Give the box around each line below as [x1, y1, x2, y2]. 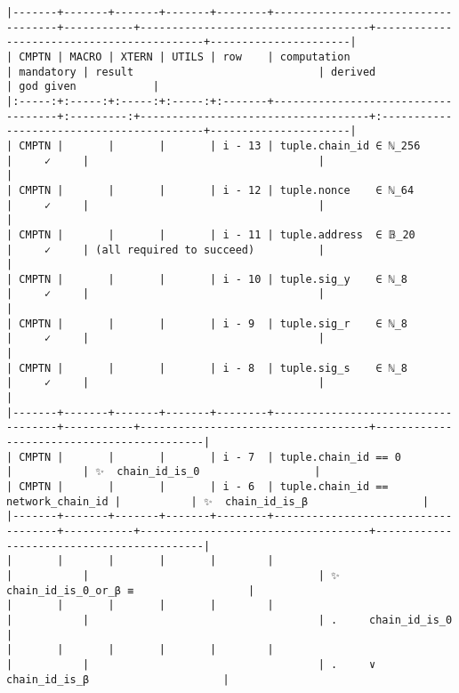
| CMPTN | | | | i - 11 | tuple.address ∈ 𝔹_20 [6, 228, 415, 241]
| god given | [6, 80, 159, 93]
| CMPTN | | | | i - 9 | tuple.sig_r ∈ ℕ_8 [6, 317, 408, 330]
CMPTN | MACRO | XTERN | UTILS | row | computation [19, 50, 350, 63]
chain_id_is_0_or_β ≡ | [6, 584, 255, 597]
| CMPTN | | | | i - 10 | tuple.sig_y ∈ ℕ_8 [6, 272, 408, 286]
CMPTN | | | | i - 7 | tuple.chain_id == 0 [19, 450, 401, 463]
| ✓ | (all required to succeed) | [6, 243, 325, 256]
